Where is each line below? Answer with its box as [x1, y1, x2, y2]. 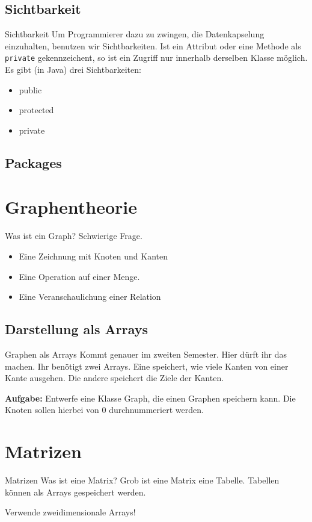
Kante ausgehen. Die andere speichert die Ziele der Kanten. [5, 371, 224, 384]
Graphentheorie [5, 194, 137, 219]
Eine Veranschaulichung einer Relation [19, 290, 161, 303]
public [19, 83, 42, 96]
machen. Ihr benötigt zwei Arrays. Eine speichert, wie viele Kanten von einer [5, 359, 289, 372]
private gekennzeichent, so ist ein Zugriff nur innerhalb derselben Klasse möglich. [5, 51, 308, 64]
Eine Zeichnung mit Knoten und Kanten [19, 249, 168, 262]
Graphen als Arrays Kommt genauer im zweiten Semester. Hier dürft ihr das [5, 347, 287, 360]
